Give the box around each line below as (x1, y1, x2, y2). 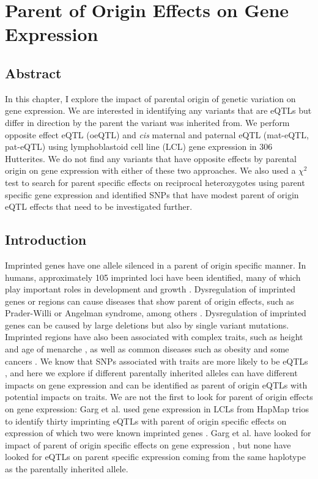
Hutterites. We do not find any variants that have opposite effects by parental (5, 152, 297, 165)
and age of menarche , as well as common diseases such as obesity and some (5, 343, 289, 355)
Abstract (5, 63, 62, 82)
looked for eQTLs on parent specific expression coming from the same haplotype (5, 450, 306, 463)
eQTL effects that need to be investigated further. (5, 200, 193, 213)
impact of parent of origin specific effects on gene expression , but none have (5, 438, 291, 451)
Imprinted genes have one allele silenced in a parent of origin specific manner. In (5, 258, 306, 271)
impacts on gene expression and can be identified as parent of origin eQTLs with (5, 378, 308, 391)
